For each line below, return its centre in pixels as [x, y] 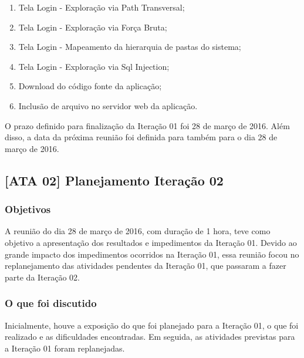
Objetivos [28, 209]
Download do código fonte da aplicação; [90, 86]
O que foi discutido [51, 303]
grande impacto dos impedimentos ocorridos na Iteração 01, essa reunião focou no [152, 254]
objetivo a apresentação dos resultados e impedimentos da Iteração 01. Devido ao [151, 242]
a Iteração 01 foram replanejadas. [65, 348]
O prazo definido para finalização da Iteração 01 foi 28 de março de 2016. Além [147, 125]
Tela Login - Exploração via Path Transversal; [102, 7]
